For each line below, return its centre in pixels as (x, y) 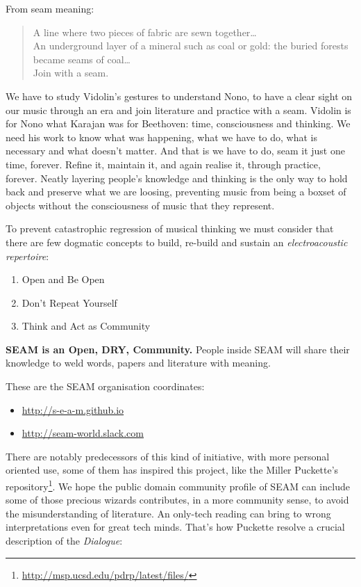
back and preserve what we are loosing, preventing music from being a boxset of (176, 192)
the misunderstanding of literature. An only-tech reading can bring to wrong (168, 513)
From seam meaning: (50, 8)
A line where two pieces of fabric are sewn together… (145, 32)
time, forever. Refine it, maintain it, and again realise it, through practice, (163, 164)
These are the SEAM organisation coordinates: (105, 386)
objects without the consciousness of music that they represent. (140, 205)
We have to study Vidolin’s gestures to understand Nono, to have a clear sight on (179, 96)
